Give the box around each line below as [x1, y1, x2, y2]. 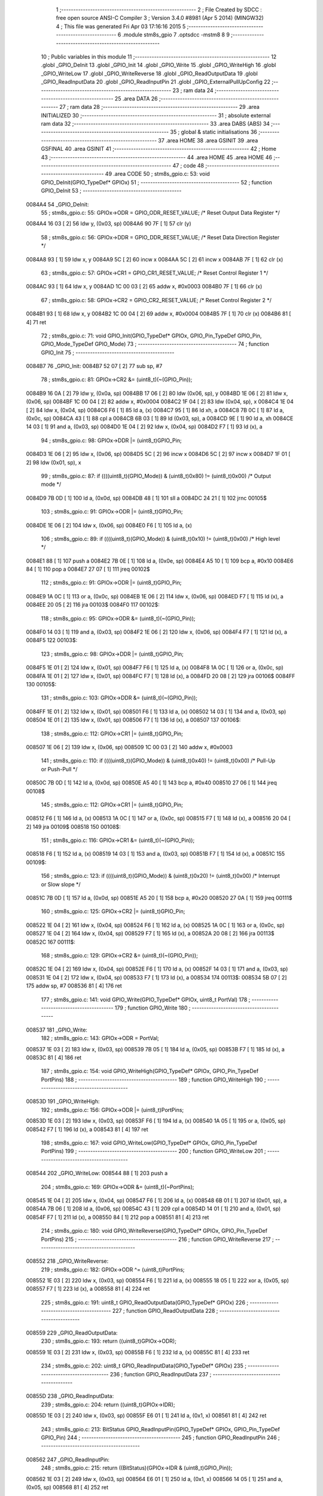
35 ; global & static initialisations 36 [170, 129, 257, 136]
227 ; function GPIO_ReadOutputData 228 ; [112, 1308, 218, 1315]
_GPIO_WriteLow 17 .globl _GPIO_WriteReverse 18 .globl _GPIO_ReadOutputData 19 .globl [41, 69, 258, 77]
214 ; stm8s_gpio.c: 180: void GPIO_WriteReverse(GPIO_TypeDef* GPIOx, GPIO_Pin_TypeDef [41, 1227, 267, 1234]
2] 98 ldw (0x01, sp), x [26, 458, 81, 466]
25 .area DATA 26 [114, 95, 158, 102]
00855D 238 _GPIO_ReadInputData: [26, 1392, 114, 1400]
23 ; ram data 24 [172, 87, 214, 94]
